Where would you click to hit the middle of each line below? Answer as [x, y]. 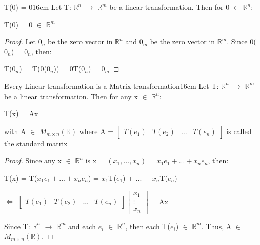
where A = [96, 131]
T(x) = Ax [21, 113]
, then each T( [148, 226]
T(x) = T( [21, 177]
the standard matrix [36, 143]
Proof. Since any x [33, 161]
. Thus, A [216, 226]
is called [239, 131]
